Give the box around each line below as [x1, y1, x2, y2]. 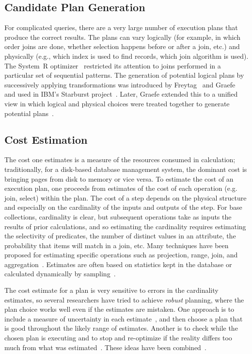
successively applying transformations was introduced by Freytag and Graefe [4, 79, 236, 89]
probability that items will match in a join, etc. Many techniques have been [4, 240, 229, 250]
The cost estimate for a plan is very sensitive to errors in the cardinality [4, 285, 219, 295]
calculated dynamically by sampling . [4, 269, 116, 279]
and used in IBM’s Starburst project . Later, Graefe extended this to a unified [4, 89, 238, 99]
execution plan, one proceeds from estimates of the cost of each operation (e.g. [4, 183, 237, 193]
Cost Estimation [4, 132, 88, 147]
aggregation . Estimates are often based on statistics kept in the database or [4, 259, 232, 269]
